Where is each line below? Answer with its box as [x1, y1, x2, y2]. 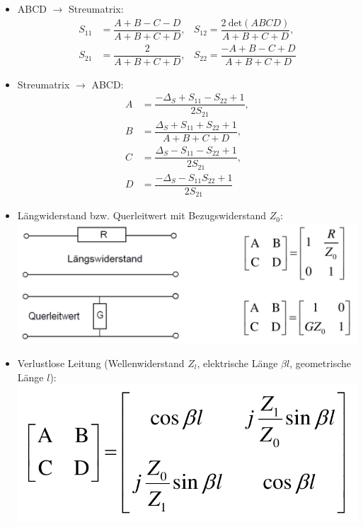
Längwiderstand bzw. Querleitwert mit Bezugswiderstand [17, 208, 266, 223]
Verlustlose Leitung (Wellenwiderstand [17, 355, 185, 370]
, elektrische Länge [197, 355, 278, 370]
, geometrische [289, 355, 351, 370]
